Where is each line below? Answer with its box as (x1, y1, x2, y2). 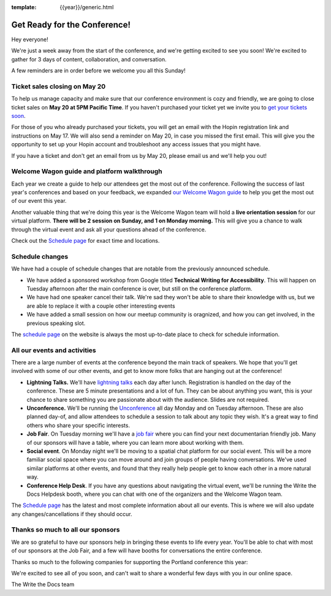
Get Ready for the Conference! (11, 19, 131, 30)
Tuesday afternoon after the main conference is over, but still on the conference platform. (26, 284, 253, 292)
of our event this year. (11, 197, 67, 205)
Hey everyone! (11, 36, 48, 43)
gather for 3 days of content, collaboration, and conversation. (11, 55, 167, 63)
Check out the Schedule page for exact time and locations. (11, 237, 160, 245)
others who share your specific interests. (26, 422, 130, 429)
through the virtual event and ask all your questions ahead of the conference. (11, 225, 207, 233)
